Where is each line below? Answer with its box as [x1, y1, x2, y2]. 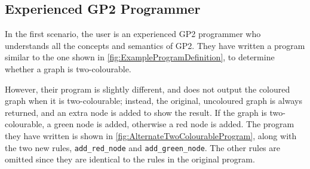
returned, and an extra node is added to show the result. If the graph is [5, 106, 267, 118]
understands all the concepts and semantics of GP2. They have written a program [5, 39, 305, 51]
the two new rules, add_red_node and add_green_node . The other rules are [5, 141, 280, 153]
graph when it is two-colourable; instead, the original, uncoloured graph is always [5, 94, 302, 107]
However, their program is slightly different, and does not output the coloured [5, 82, 290, 95]
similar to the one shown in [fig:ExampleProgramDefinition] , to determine [5, 51, 275, 63]
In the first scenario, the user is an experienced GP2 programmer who [5, 27, 261, 40]
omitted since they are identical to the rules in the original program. [5, 153, 255, 165]
